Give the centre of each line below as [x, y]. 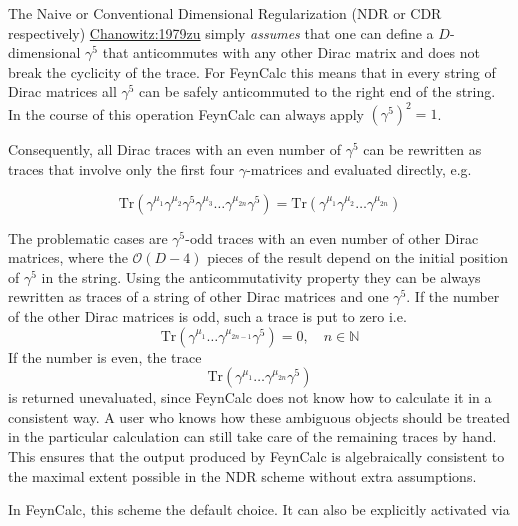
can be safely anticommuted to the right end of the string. [317, 91]
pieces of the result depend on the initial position [358, 257]
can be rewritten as [422, 149]
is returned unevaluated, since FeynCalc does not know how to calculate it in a [250, 397]
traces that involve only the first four [121, 169]
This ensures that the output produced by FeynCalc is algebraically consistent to [256, 456]
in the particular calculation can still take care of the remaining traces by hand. [252, 436]
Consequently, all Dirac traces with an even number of [174, 149]
